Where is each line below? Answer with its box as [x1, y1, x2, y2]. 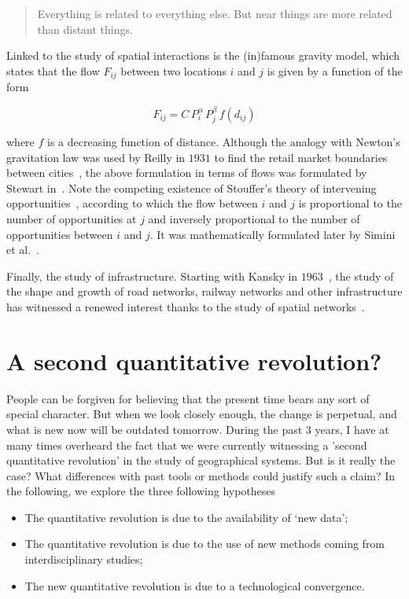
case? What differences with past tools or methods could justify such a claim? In [6, 467, 396, 483]
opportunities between [6, 226, 113, 242]
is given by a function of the [267, 62, 403, 79]
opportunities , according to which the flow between [6, 195, 258, 211]
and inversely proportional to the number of [148, 211, 360, 227]
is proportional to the [298, 195, 402, 211]
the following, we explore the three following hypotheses [6, 483, 276, 499]
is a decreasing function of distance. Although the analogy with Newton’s [47, 134, 400, 150]
